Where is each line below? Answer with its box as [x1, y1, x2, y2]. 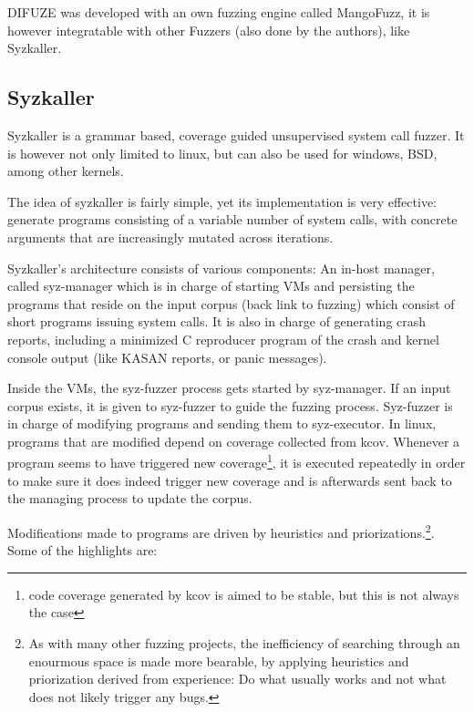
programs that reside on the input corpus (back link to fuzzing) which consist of [7, 294, 455, 313]
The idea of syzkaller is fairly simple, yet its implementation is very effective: [7, 191, 438, 211]
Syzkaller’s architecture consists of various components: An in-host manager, [7, 258, 435, 277]
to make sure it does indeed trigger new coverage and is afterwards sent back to [7, 470, 452, 490]
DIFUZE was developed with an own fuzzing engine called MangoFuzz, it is [7, 3, 430, 21]
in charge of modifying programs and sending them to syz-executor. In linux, [7, 414, 437, 433]
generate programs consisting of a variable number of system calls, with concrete [7, 210, 458, 229]
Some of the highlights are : [7, 541, 158, 560]
